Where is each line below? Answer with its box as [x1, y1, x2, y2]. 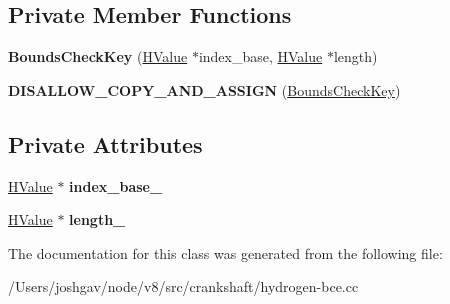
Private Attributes [8, 128, 203, 159]
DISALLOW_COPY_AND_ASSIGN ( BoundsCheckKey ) [8, 79, 401, 100]
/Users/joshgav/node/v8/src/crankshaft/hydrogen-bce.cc [8, 276, 359, 297]
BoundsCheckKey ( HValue [8, 46, 188, 67]
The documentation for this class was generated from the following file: [8, 242, 443, 263]
